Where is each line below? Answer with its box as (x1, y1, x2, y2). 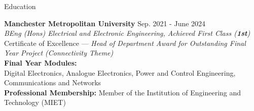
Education (4, 1, 36, 11)
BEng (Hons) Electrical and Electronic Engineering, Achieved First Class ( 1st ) (4, 28, 250, 38)
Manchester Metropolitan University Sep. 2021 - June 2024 (4, 18, 206, 28)
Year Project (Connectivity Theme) (4, 47, 114, 58)
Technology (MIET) (4, 97, 66, 107)
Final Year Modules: (4, 57, 77, 68)
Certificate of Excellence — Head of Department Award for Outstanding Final (4, 37, 246, 48)
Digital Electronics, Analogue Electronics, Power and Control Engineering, (4, 67, 236, 78)
